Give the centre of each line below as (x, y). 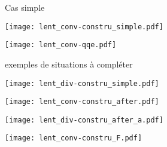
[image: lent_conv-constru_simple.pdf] (84, 27)
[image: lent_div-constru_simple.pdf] (82, 83)
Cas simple (25, 7)
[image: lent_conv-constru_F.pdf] (74, 138)
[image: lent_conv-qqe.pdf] (61, 45)
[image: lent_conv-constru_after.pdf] (82, 102)
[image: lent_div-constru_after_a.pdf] (84, 120)
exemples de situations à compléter (69, 64)
